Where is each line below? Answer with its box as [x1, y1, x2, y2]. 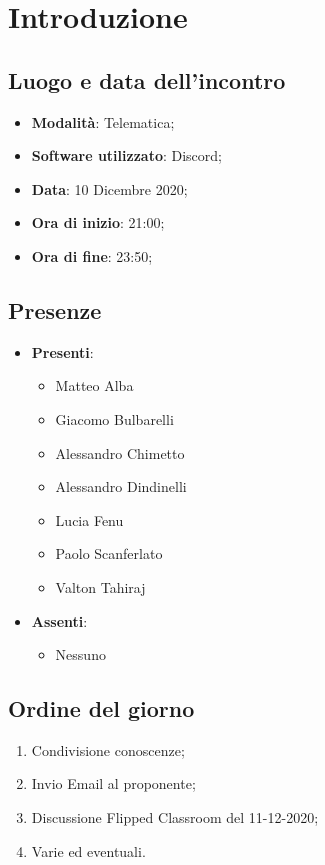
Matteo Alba [55, 375, 134, 396]
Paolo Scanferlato [55, 543, 163, 564]
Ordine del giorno [8, 693, 195, 724]
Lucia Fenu [55, 509, 124, 530]
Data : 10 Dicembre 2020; [31, 178, 188, 199]
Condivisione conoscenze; [31, 739, 185, 760]
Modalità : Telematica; [31, 111, 175, 132]
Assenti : [31, 610, 88, 631]
